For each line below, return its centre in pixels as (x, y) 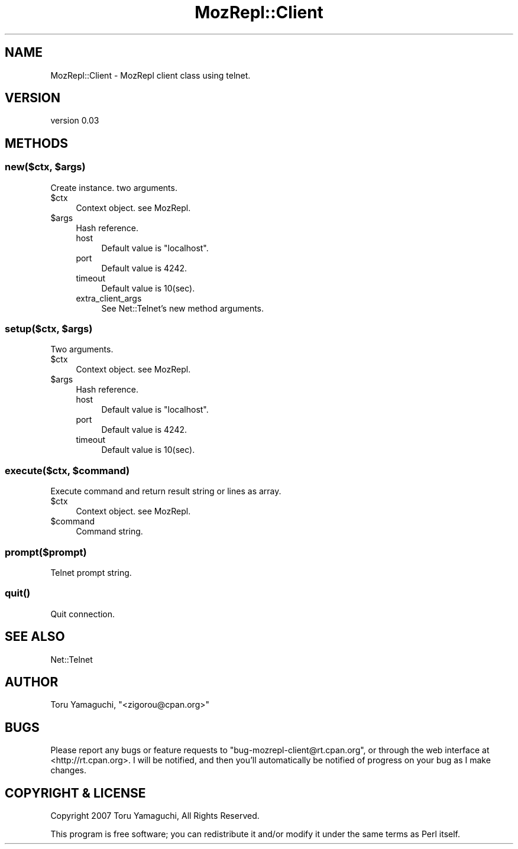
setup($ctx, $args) (49, 329)
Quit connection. (83, 614)
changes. (68, 770)
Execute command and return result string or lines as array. (166, 491)
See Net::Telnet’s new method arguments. (183, 308)
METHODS (37, 143)
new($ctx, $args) (45, 167)
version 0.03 (75, 121)
